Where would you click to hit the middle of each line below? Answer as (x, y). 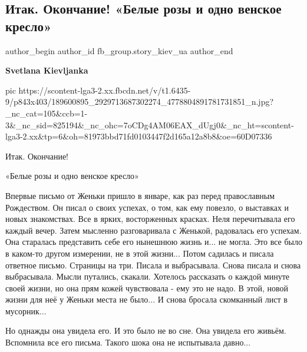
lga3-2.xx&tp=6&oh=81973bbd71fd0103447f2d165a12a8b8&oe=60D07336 (139, 136)
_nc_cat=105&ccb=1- (47, 113)
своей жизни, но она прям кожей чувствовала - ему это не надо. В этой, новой (147, 288)
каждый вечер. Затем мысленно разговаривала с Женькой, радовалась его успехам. (153, 230)
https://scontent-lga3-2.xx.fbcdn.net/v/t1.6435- (105, 90)
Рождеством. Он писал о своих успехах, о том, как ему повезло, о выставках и (147, 207)
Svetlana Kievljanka (47, 70)
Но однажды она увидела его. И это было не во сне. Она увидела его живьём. (146, 331)
